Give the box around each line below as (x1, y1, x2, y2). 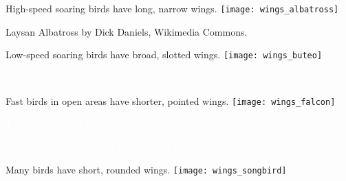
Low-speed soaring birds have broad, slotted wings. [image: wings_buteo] (6, 47, 323, 62)
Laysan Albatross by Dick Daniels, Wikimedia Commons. (6, 24, 248, 38)
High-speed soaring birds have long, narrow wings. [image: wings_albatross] (6, 1, 339, 15)
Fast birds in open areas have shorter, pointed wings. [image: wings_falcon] (6, 93, 336, 108)
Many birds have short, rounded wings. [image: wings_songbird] (6, 162, 287, 177)
